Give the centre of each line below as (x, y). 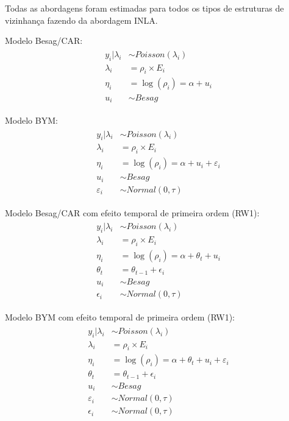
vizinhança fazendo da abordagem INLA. (81, 20)
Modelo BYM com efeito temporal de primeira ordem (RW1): (120, 317)
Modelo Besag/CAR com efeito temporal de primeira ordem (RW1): (132, 212)
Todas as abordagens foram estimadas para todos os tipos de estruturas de (144, 8)
